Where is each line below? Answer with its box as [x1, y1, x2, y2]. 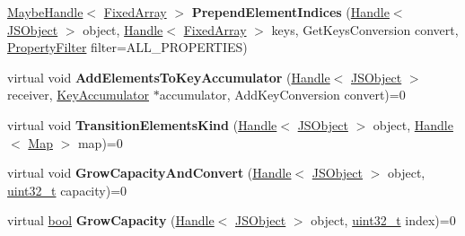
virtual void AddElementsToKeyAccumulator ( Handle [7, 67, 330, 86]
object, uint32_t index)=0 [311, 211, 456, 230]
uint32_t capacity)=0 [7, 180, 127, 199]
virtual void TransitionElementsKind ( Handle [7, 115, 277, 134]
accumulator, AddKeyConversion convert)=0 [159, 85, 406, 104]
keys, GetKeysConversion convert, [271, 20, 459, 39]
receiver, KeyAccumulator [7, 85, 150, 104]
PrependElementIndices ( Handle [191, 3, 390, 21]
